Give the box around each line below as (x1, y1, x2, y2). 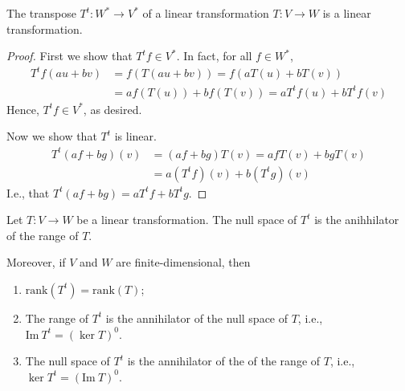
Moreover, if (6, 254, 66, 271)
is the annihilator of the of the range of (127, 352, 321, 369)
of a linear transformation (142, 5, 269, 21)
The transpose (6, 5, 76, 21)
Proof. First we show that (6, 47, 133, 64)
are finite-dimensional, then (116, 254, 251, 271)
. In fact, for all (176, 47, 252, 64)
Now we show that (6, 128, 97, 145)
